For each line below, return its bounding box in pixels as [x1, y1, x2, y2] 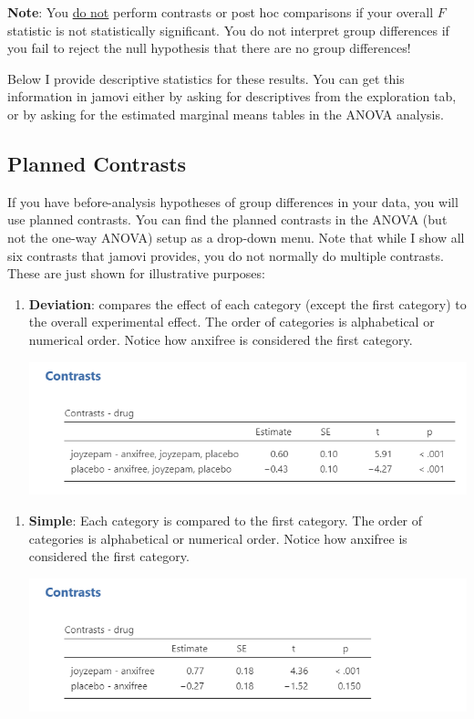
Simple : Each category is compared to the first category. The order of [28, 511, 423, 530]
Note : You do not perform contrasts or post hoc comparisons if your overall [7, 3, 434, 21]
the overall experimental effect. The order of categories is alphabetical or [28, 312, 435, 331]
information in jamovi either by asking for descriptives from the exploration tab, [7, 87, 457, 106]
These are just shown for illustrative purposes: [7, 264, 265, 283]
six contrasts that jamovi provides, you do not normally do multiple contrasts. [7, 245, 444, 265]
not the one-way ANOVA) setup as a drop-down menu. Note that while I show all [7, 227, 465, 246]
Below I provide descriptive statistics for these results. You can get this [7, 68, 405, 88]
